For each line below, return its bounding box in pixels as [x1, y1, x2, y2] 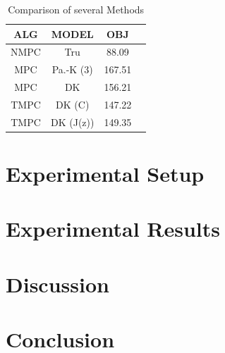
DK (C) [56, 97, 90, 111]
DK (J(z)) [50, 114, 95, 129]
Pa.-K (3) [51, 62, 93, 77]
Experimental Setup [6, 159, 205, 188]
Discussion [6, 269, 109, 298]
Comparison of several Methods [8, 2, 145, 16]
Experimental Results [6, 214, 220, 243]
